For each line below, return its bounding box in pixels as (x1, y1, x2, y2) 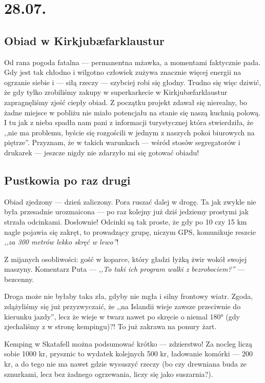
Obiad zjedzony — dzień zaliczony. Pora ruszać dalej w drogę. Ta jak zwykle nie (4, 196, 256, 207)
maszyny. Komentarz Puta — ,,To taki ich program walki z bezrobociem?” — (4, 264, 245, 274)
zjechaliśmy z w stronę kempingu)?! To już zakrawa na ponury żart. (4, 321, 217, 332)
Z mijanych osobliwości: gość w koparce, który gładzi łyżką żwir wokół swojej (4, 253, 247, 264)
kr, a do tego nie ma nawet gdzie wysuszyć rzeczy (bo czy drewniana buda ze (4, 358, 247, 369)
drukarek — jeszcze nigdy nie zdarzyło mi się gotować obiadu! (4, 147, 199, 157)
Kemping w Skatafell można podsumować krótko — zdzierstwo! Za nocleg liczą (4, 338, 252, 349)
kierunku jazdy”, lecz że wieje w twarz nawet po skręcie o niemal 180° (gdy (4, 311, 240, 321)
